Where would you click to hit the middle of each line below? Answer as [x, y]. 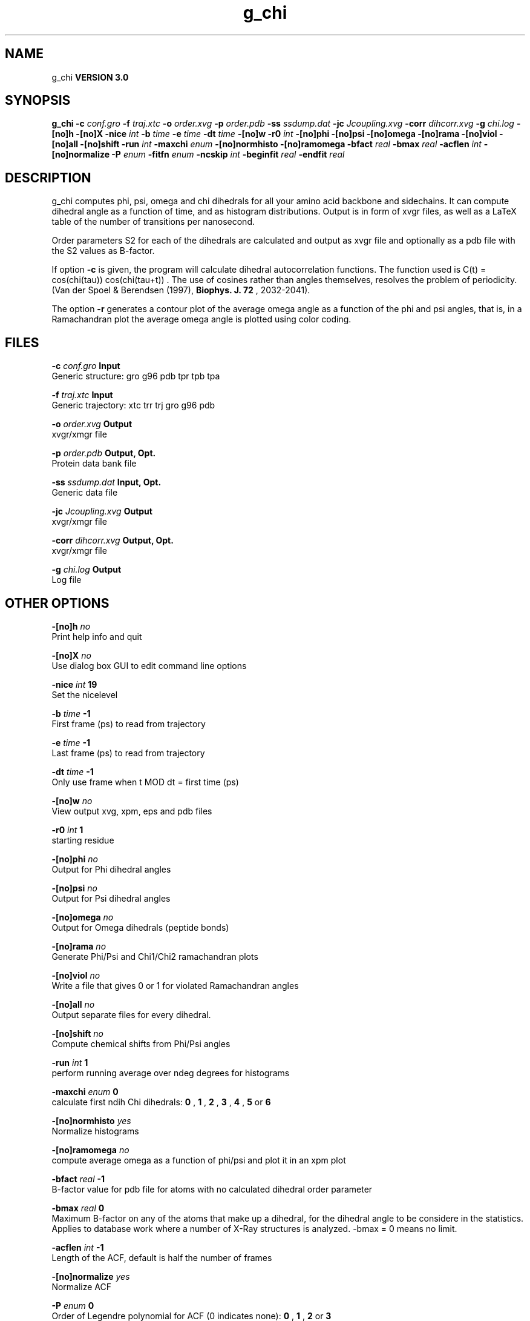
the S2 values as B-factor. [103, 251]
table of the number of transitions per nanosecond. [153, 222]
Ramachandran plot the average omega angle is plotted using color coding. [201, 319]
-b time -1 [71, 713]
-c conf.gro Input [86, 366]
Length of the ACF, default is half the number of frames [162, 1257]
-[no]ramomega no [90, 1150]
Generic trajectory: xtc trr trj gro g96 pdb [133, 405]
